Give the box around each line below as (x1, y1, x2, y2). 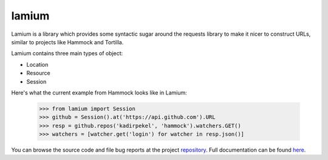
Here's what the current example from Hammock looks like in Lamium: (11, 88, 188, 96)
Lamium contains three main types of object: (11, 50, 123, 57)
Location (26, 61, 49, 68)
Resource (26, 70, 51, 77)
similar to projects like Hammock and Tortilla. (11, 38, 124, 45)
